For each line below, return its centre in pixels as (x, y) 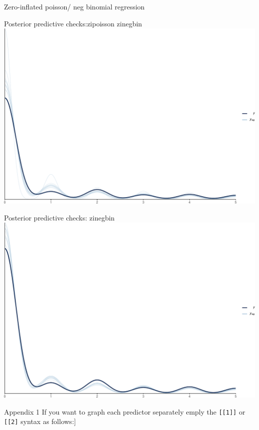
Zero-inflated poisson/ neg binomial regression (74, 6)
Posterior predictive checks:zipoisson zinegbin (73, 23)
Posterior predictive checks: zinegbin (60, 217)
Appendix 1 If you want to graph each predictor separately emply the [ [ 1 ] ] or (125, 411)
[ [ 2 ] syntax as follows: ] (40, 421)
